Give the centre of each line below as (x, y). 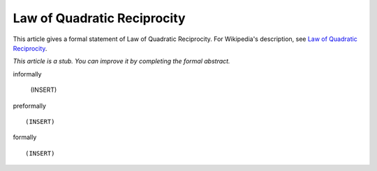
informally (27, 74)
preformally (30, 106)
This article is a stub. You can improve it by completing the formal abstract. (121, 61)
